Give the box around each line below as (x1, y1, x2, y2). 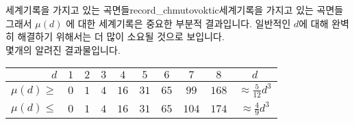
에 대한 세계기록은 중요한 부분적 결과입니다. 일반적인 (66, 16, 291, 30)
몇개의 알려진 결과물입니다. (5, 42, 121, 57)
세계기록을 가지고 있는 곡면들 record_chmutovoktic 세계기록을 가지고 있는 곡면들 (5, 3, 344, 16)
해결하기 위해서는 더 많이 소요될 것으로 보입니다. (17, 29, 225, 44)
